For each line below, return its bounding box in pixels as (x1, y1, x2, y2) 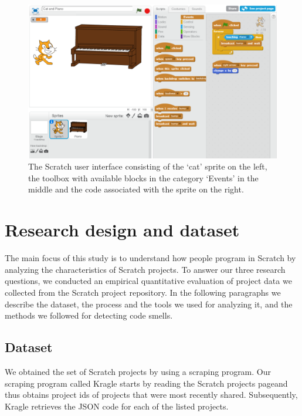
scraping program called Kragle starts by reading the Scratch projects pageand (5, 377, 288, 389)
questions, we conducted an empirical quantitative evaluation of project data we (5, 275, 292, 287)
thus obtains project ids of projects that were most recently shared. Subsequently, (5, 388, 298, 401)
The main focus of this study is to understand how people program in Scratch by (5, 252, 296, 264)
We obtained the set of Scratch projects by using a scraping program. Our (5, 365, 272, 377)
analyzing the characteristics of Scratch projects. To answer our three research (5, 263, 286, 275)
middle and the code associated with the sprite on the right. (28, 183, 244, 195)
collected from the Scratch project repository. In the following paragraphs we (5, 286, 281, 298)
